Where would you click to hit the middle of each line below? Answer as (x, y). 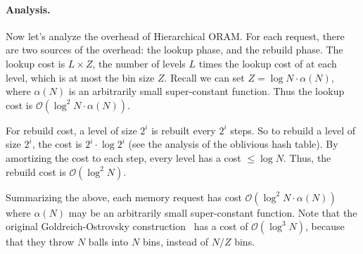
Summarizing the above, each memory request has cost (124, 197)
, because (325, 226)
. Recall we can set (204, 77)
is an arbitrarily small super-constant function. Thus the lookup (206, 91)
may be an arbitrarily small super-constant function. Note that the (213, 212)
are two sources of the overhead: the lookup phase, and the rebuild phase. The (174, 50)
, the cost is (57, 144)
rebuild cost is (36, 171)
